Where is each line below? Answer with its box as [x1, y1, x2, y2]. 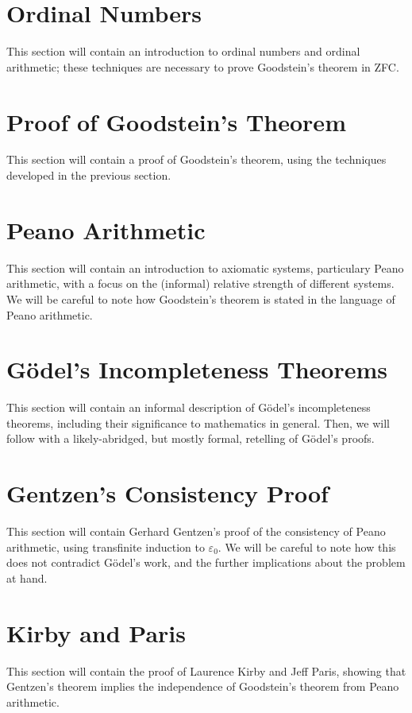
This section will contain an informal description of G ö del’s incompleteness [6, 399, 371, 416]
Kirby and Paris [6, 616, 186, 649]
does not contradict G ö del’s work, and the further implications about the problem [6, 554, 406, 571]
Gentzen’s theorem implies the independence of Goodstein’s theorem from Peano [6, 678, 399, 695]
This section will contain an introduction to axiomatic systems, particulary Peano [6, 259, 404, 276]
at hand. [6, 569, 48, 586]
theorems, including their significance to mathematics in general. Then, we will [6, 414, 390, 431]
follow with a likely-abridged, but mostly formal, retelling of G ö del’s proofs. [6, 430, 375, 447]
